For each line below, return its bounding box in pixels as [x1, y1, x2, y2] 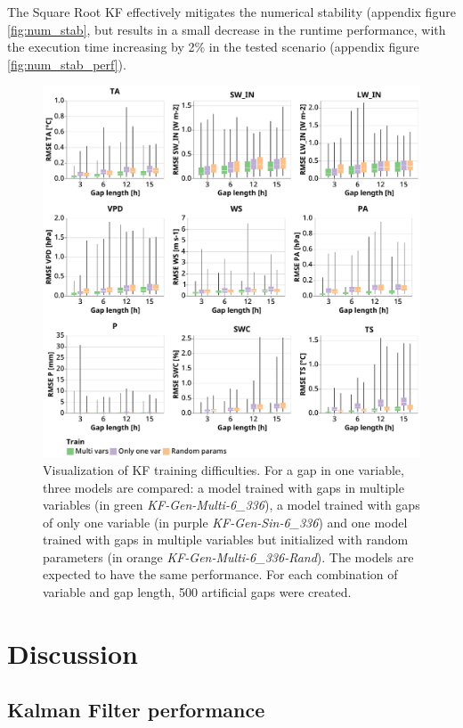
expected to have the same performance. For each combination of [43, 565, 398, 584]
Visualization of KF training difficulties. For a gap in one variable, [43, 460, 404, 479]
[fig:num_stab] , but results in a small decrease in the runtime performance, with [7, 20, 446, 38]
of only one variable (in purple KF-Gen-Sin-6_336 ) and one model [43, 512, 408, 531]
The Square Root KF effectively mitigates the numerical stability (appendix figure [7, 3, 456, 20]
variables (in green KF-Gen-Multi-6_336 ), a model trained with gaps [43, 495, 420, 514]
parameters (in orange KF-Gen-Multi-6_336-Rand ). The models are [43, 547, 414, 566]
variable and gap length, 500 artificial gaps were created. [43, 583, 352, 601]
